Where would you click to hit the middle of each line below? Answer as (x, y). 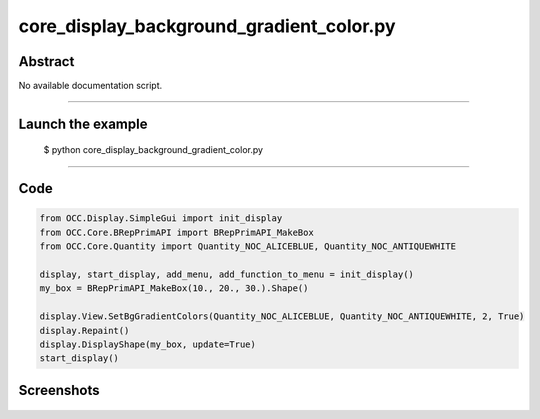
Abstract (46, 61)
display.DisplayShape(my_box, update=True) (148, 344)
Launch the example (83, 123)
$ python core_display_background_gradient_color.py (153, 150)
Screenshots (59, 390)
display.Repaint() (84, 330)
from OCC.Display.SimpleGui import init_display (161, 218)
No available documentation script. (90, 86)
